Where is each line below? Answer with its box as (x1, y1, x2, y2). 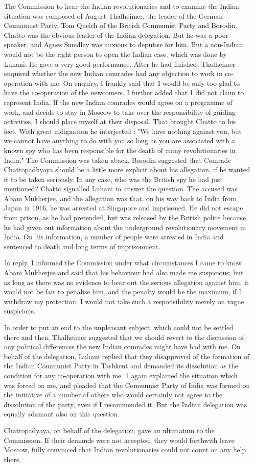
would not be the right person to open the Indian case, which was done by (4, 49, 227, 59)
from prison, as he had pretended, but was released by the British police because (4, 212, 246, 223)
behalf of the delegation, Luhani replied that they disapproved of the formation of (4, 351, 250, 361)
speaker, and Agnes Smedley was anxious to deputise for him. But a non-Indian (4, 39, 243, 50)
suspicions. (4, 306, 36, 316)
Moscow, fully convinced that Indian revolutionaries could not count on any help (4, 444, 246, 455)
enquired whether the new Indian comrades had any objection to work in (4, 68, 223, 78)
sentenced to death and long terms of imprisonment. (4, 241, 161, 251)
